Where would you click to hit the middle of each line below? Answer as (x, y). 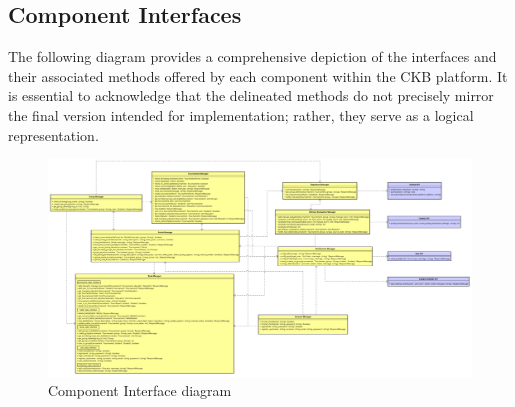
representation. (53, 134)
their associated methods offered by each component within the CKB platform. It (258, 75)
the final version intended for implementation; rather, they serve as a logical (241, 114)
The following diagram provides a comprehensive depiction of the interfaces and (252, 56)
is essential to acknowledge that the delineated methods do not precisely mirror (251, 95)
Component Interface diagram (140, 390)
